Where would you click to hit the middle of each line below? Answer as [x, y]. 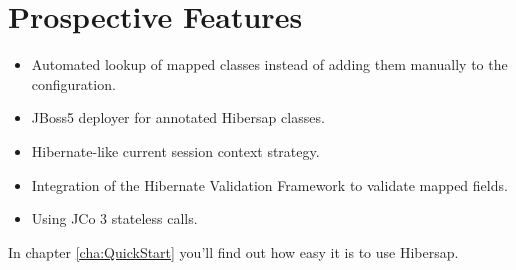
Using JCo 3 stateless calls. [114, 218]
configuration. [73, 83]
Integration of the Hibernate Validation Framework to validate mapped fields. [269, 184]
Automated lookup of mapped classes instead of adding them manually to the [269, 64]
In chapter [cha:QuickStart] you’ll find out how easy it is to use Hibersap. [233, 251]
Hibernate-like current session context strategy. [175, 150]
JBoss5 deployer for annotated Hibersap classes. [178, 117]
